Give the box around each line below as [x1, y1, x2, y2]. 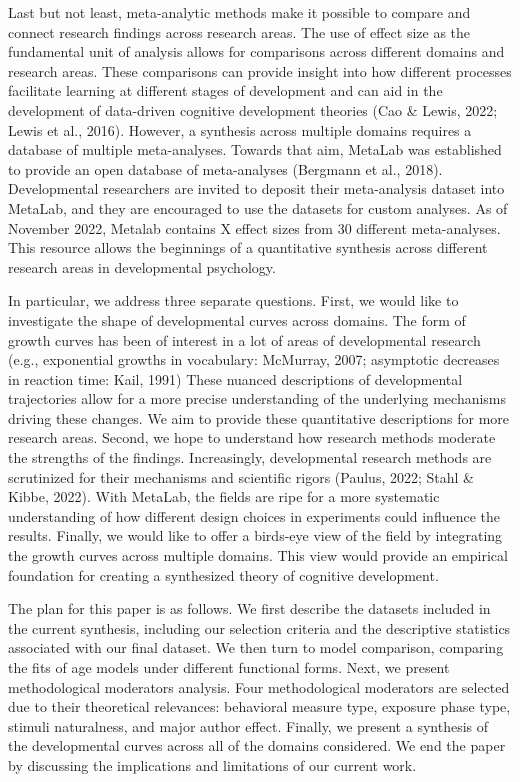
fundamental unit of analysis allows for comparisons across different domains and [8, 41, 505, 62]
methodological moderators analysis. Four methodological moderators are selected [8, 676, 510, 697]
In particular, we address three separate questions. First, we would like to [8, 290, 459, 311]
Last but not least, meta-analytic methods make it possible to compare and [8, 2, 471, 22]
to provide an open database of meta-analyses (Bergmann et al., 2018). [8, 158, 443, 179]
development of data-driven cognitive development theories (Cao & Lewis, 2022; [8, 99, 498, 120]
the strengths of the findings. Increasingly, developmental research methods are [8, 447, 492, 468]
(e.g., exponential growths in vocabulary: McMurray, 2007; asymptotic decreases [8, 349, 500, 370]
